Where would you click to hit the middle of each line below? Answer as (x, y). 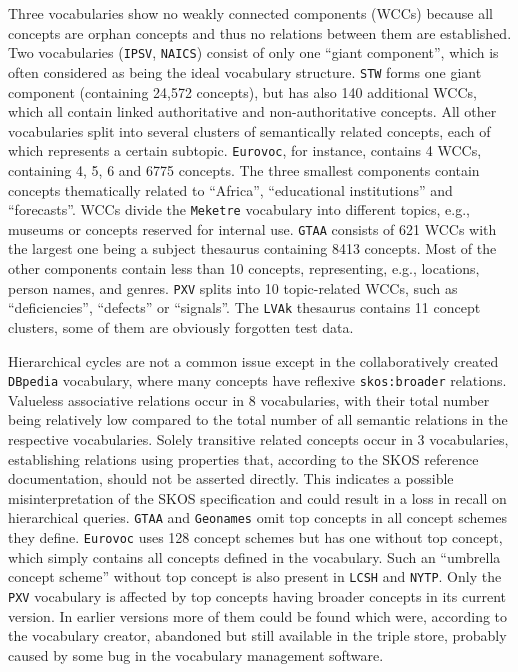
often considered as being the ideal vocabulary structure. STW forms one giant (245, 71)
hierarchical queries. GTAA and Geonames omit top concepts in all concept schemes (257, 517)
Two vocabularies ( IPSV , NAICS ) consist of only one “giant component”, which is (253, 52)
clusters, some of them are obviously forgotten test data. (181, 326)
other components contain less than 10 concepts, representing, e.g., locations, (244, 268)
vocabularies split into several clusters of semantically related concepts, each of (249, 130)
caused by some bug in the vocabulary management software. (196, 654)
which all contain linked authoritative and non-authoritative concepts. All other (252, 111)
